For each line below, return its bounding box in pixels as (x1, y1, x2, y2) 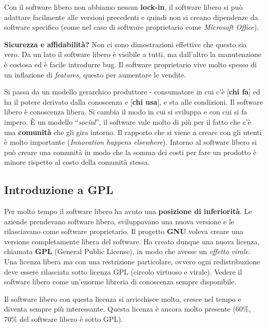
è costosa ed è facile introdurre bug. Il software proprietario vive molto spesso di (4, 59, 257, 69)
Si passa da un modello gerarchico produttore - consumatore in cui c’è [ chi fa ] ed (4, 86, 260, 97)
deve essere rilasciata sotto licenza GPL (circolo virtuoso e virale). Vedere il (4, 266, 242, 277)
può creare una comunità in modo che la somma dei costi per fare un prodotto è (4, 146, 257, 157)
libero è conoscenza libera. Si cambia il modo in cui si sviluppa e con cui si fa (4, 106, 247, 117)
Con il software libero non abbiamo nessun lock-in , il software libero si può (4, 2, 243, 12)
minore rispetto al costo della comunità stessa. (4, 157, 150, 167)
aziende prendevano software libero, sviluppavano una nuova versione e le (4, 216, 234, 226)
